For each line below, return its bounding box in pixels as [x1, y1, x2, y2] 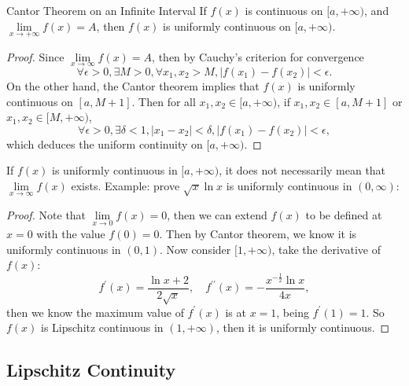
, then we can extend [167, 206, 267, 222]
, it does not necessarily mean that [219, 162, 386, 178]
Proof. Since [6, 48, 64, 64]
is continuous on [245, 2, 323, 18]
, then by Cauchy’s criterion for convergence [152, 48, 364, 64]
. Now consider [159, 241, 231, 257]
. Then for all [131, 93, 196, 109]
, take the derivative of [271, 241, 381, 257]
